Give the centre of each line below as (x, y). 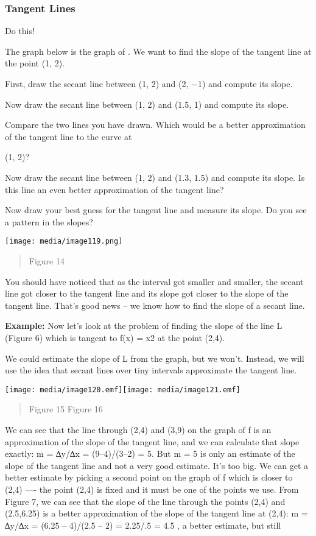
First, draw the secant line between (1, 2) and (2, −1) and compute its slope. (149, 83)
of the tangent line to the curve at (68, 136)
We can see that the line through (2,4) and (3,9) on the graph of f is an (138, 429)
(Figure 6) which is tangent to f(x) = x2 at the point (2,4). (115, 337)
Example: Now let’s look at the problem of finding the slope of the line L (144, 326)
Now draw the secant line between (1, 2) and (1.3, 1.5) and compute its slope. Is (155, 177)
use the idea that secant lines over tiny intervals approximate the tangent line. (151, 370)
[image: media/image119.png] (64, 242)
